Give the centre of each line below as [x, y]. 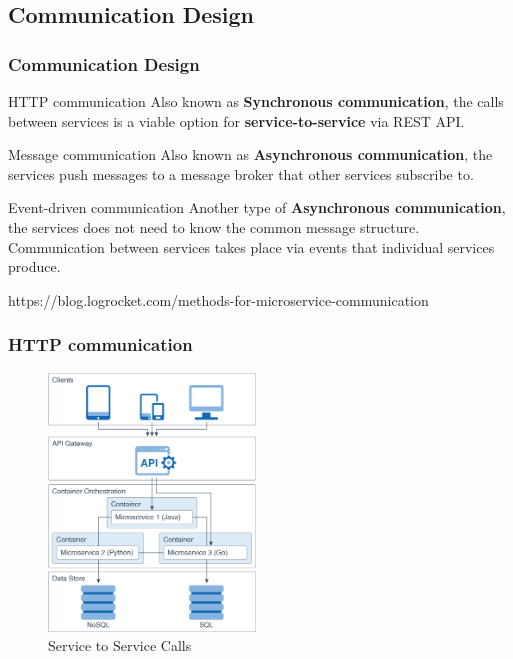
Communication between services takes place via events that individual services [251, 246]
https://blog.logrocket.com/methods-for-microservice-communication [218, 299]
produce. [34, 266]
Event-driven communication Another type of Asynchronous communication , [257, 207]
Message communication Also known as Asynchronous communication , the [250, 154]
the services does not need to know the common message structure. [214, 226]
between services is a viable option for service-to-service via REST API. [236, 120]
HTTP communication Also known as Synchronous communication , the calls [256, 101]
